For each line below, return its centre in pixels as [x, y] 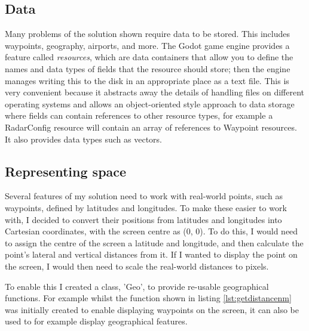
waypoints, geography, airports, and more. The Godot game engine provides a [147, 45]
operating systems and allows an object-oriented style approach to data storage [150, 103]
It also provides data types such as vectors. [84, 139]
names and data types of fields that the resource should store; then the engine [148, 68]
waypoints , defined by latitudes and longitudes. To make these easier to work [146, 207]
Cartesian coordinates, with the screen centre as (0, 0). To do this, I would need [152, 231]
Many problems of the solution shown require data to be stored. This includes [148, 34]
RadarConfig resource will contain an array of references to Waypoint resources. [151, 127]
